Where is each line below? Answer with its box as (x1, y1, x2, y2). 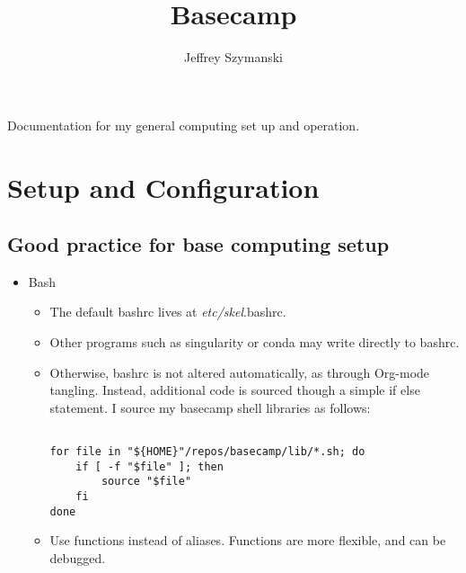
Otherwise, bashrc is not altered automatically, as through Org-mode (49, 363, 430, 381)
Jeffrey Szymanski (184, 48, 283, 67)
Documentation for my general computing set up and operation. (7, 115, 360, 134)
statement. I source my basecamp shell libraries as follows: (49, 398, 371, 416)
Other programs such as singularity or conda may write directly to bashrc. (49, 333, 460, 352)
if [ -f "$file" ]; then (75, 460, 224, 473)
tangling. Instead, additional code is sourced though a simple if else (49, 381, 420, 399)
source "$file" (101, 475, 192, 488)
